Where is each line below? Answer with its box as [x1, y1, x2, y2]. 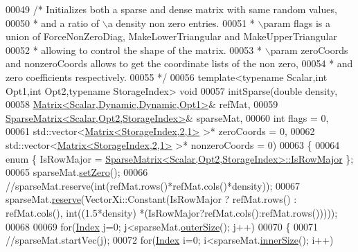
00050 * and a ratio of [6, 15, 99, 30]
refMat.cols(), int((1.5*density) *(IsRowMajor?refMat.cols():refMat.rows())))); [6, 205, 338, 219]
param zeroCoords [270, 42, 348, 57]
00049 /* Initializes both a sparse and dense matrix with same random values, [6, 2, 337, 16]
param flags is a [263, 15, 331, 30]
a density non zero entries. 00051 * [107, 15, 255, 30]
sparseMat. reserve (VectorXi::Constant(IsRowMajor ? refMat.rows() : [6, 192, 297, 206]
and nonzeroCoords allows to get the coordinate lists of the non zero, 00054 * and [6, 56, 353, 71]
